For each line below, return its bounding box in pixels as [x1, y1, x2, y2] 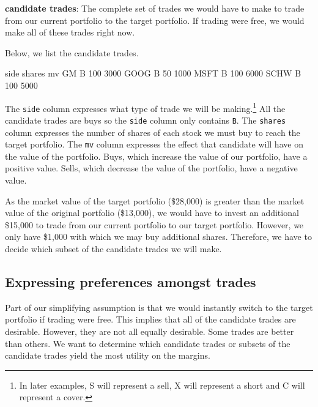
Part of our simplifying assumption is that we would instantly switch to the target [5, 301, 313, 313]
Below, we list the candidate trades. [5, 46, 139, 59]
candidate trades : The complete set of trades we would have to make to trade [5, 2, 305, 14]
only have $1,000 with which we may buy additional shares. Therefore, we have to [5, 230, 312, 243]
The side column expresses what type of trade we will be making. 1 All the [5, 100, 286, 114]
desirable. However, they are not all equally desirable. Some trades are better [5, 324, 294, 337]
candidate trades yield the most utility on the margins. [5, 349, 210, 362]
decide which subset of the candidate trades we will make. [5, 242, 222, 255]
